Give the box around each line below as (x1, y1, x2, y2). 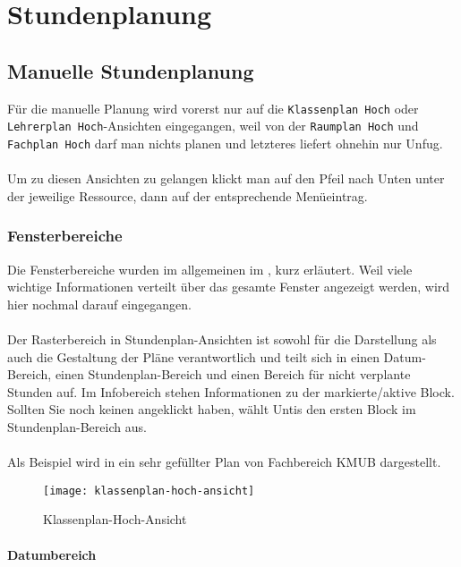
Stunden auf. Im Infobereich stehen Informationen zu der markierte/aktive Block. (7, 382, 455, 401)
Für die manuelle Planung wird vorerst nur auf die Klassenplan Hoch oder (7, 98, 419, 117)
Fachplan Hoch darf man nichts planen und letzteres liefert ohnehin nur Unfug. (7, 133, 443, 152)
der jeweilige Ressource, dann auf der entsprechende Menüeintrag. (7, 186, 368, 205)
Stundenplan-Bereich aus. (7, 417, 147, 436)
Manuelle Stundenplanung (7, 56, 254, 84)
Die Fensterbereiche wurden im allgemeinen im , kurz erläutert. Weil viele (7, 259, 413, 278)
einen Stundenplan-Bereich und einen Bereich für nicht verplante (55, 365, 411, 384)
